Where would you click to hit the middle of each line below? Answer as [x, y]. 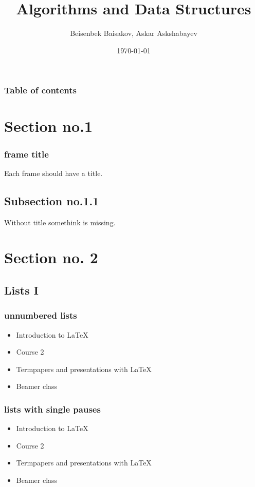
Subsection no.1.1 [52, 200]
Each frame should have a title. [53, 173]
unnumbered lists [41, 315]
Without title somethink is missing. [60, 222]
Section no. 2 [51, 257]
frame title [26, 154]
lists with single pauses [52, 409]
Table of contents [40, 90]
